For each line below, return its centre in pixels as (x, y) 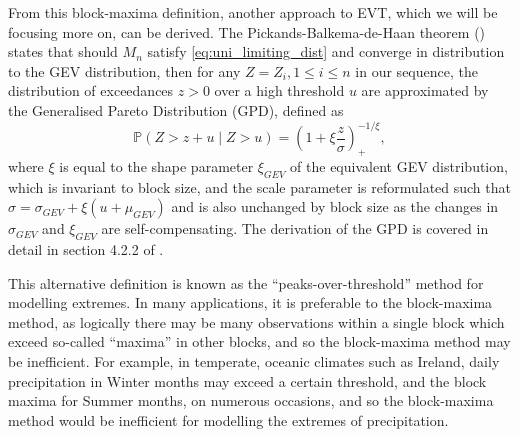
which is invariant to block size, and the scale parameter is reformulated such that (259, 186)
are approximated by (425, 90)
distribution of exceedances (91, 90)
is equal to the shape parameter (156, 165)
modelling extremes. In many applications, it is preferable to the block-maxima (250, 302)
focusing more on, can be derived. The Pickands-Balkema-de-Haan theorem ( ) (247, 31)
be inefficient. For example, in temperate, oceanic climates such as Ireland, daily (254, 361)
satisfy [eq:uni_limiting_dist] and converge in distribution (326, 51)
